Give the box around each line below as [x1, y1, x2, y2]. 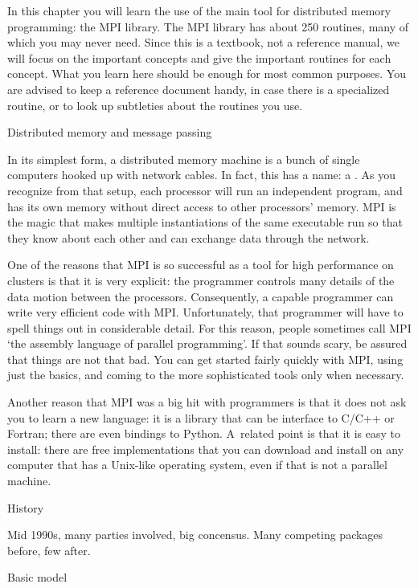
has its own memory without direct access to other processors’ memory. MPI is [7, 198, 396, 214]
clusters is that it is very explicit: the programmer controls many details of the [7, 272, 395, 288]
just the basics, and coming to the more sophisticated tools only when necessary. [7, 366, 404, 383]
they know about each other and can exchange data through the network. [7, 229, 370, 246]
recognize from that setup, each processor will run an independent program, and [7, 182, 403, 198]
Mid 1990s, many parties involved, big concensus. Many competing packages [7, 526, 383, 543]
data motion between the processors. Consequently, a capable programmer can [7, 288, 394, 304]
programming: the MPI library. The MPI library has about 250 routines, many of [7, 18, 409, 35]
